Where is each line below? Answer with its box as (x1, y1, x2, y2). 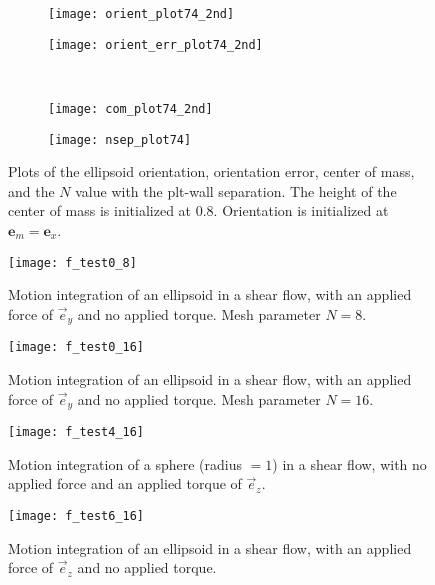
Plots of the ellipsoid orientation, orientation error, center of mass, (8, 161, 415, 182)
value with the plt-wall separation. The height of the (75, 180, 397, 201)
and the (8, 180, 55, 201)
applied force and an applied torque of (8, 473, 242, 494)
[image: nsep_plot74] (48, 132, 192, 147)
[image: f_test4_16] (8, 425, 145, 439)
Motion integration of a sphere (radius (8, 453, 243, 474)
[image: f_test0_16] (8, 340, 145, 355)
